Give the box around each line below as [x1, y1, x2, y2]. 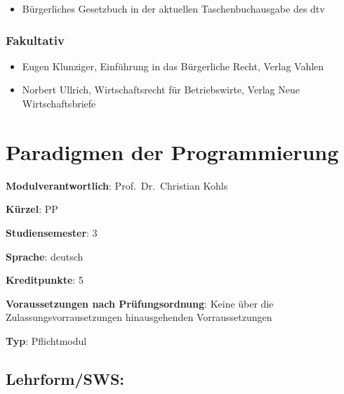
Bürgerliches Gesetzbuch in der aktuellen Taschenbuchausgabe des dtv [22, 1, 325, 15]
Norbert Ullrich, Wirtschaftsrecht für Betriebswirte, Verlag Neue [22, 82, 300, 97]
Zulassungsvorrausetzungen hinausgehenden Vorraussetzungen [6, 310, 272, 324]
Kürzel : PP [6, 202, 58, 216]
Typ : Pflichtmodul [6, 333, 87, 348]
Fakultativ [6, 31, 65, 48]
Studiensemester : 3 [6, 225, 98, 239]
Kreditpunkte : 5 [6, 272, 84, 287]
